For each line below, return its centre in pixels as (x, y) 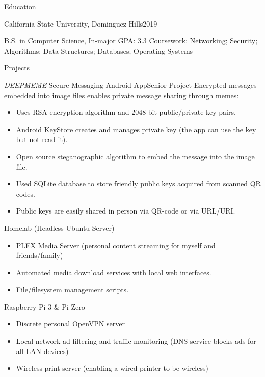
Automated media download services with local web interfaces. (114, 272)
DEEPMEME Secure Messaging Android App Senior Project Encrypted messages (130, 85)
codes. (25, 193)
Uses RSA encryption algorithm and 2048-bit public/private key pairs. (126, 112)
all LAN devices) (42, 351)
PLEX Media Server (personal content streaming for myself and (116, 245)
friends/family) (39, 255)
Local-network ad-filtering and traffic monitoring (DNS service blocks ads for (136, 341)
